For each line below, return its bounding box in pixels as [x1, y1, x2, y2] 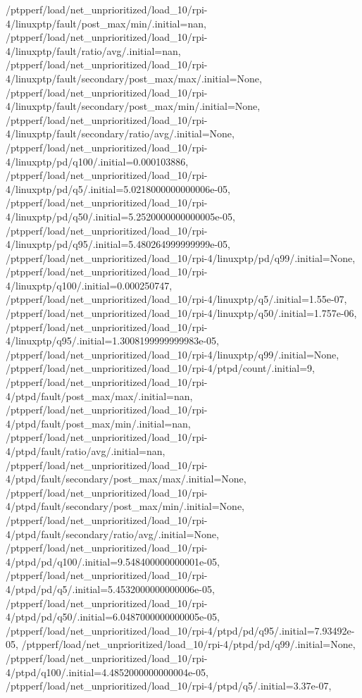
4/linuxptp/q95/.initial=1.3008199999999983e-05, [6, 333, 220, 348]
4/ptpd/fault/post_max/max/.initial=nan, [6, 388, 193, 403]
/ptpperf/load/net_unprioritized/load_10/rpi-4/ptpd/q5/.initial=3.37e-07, [6, 678, 332, 693]
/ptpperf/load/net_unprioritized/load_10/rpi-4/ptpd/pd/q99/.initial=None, [21, 637, 356, 652]
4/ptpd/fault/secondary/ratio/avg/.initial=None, [6, 526, 219, 541]
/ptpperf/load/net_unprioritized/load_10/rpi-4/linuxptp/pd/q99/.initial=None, [6, 250, 356, 265]
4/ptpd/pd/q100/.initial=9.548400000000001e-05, [6, 554, 220, 568]
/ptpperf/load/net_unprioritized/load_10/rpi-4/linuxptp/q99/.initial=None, [6, 347, 339, 361]
